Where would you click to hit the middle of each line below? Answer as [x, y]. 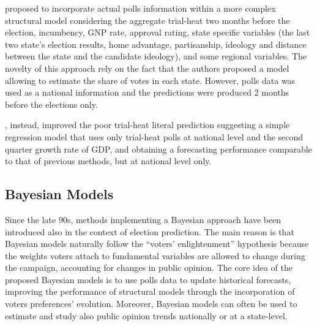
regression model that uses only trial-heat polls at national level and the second [154, 136]
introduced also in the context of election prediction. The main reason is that [150, 231]
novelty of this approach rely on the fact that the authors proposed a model [147, 68]
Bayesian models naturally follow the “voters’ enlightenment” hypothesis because [157, 244]
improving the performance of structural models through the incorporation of [150, 291]
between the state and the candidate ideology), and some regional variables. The [156, 56]
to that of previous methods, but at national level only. [108, 161]
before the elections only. [51, 104]
